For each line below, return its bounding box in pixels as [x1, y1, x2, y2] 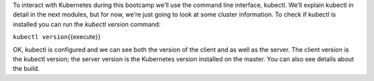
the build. [12, 65, 40, 73]
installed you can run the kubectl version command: [12, 20, 161, 28]
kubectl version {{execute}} [12, 33, 101, 41]
